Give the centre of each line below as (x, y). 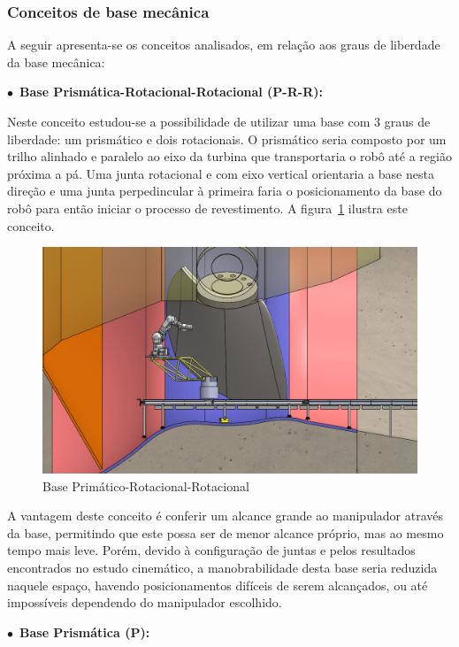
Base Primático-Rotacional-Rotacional (146, 485)
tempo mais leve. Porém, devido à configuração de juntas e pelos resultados (211, 550)
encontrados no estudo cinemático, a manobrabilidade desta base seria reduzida (222, 568)
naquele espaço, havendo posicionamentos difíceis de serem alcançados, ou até (218, 585)
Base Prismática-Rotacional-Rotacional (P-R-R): (171, 92)
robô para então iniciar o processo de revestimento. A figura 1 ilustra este (207, 208)
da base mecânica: (56, 62)
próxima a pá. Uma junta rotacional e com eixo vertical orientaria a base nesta (221, 173)
